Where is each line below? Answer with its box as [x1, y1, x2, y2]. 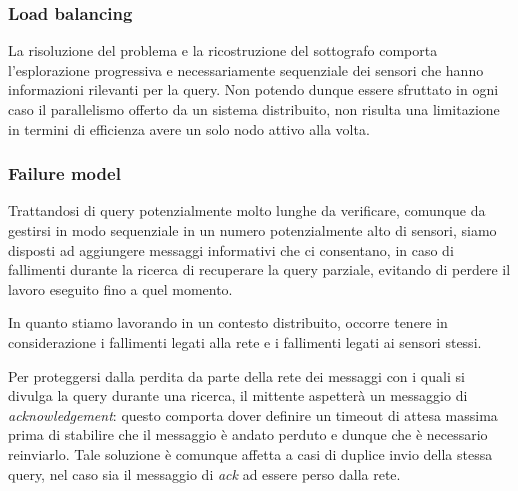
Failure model [8, 161, 121, 186]
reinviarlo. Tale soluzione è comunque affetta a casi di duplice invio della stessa [8, 443, 493, 464]
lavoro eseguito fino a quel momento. [8, 278, 233, 299]
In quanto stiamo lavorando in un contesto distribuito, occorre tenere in [8, 312, 448, 333]
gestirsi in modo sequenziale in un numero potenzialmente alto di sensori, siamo [8, 220, 497, 240]
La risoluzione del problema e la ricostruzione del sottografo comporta [8, 40, 438, 61]
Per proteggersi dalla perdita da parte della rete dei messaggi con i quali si [8, 365, 465, 386]
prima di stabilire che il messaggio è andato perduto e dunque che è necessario [8, 424, 488, 445]
